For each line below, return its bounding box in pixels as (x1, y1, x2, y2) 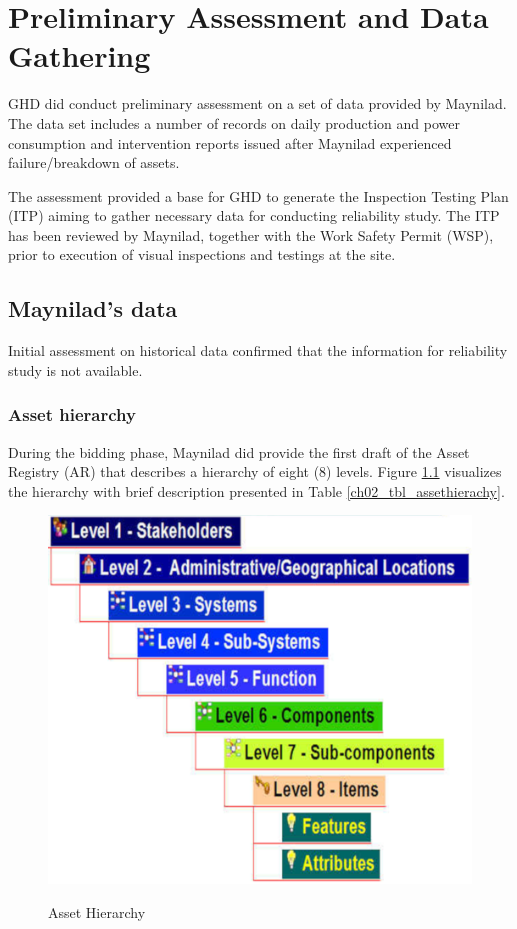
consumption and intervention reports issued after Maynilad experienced (8, 132, 452, 153)
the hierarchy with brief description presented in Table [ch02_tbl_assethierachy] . (8, 480, 505, 501)
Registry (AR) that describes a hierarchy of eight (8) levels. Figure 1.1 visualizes (8, 461, 502, 482)
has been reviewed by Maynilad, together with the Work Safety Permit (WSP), (8, 224, 494, 245)
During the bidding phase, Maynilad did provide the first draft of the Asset (8, 441, 470, 462)
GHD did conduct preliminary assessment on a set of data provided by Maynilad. (8, 93, 507, 114)
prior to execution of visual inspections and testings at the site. (8, 244, 396, 265)
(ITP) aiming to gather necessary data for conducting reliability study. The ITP (8, 205, 500, 226)
